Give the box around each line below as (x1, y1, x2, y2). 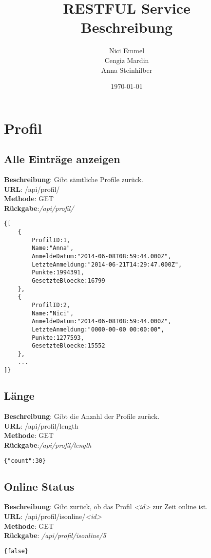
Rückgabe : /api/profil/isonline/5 (4, 530, 106, 540)
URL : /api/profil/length (4, 420, 78, 431)
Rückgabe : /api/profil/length (4, 439, 92, 450)
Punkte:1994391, (32, 269, 84, 276)
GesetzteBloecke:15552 (32, 342, 105, 350)
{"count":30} (4, 457, 46, 464)
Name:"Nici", (32, 310, 74, 317)
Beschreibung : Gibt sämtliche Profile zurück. (4, 174, 144, 185)
